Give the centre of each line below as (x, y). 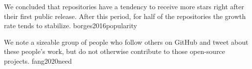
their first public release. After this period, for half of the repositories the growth (125, 16)
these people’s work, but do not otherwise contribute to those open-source (115, 51)
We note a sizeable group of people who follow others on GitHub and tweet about (126, 42)
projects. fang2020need (38, 60)
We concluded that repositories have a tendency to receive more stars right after (124, 6)
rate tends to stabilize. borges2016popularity (71, 26)
